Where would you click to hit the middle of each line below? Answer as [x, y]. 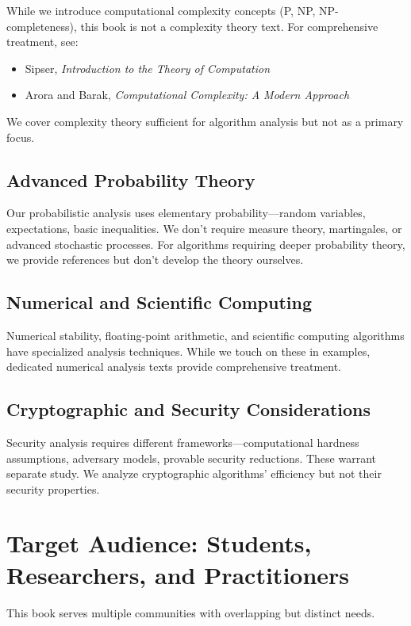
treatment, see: [42, 42]
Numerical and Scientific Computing [159, 302]
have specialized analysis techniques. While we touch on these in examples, [188, 351]
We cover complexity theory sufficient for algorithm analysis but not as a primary [205, 121]
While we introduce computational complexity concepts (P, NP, [161, 10]
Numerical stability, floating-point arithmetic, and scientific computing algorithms [205, 335]
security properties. [53, 489]
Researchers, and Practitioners [178, 574]
